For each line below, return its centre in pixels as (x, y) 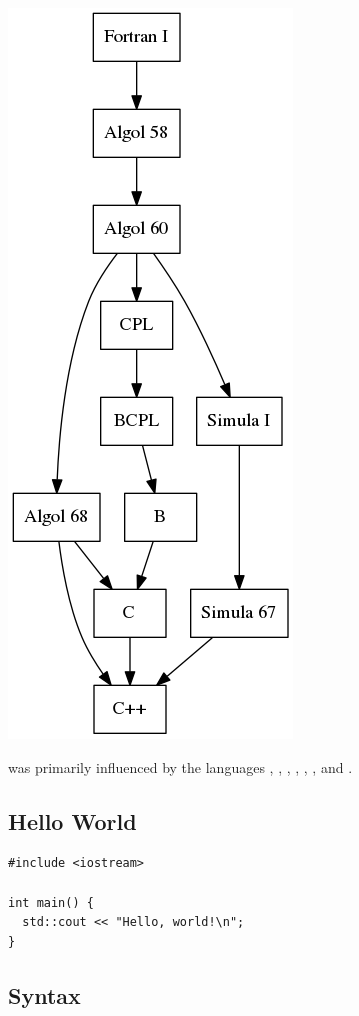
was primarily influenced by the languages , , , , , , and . (180, 766)
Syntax (44, 994)
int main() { (51, 902)
